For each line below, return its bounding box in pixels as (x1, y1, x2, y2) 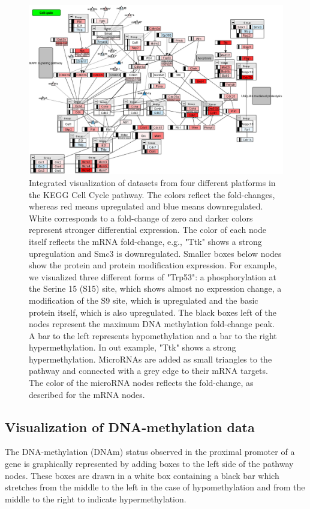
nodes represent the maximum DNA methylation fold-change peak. (29, 318, 275, 330)
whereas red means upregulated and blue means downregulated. (29, 200, 263, 212)
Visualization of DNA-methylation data (5, 417, 255, 436)
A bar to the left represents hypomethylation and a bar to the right (29, 329, 277, 342)
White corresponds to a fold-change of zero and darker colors (29, 211, 253, 224)
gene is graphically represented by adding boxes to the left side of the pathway (5, 457, 294, 470)
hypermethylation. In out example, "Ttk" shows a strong (29, 341, 236, 354)
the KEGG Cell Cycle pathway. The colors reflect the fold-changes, (29, 188, 275, 200)
